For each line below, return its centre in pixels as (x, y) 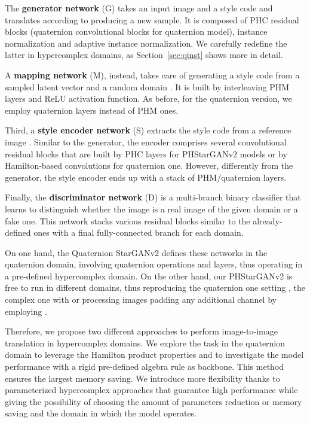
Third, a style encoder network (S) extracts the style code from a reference (148, 130)
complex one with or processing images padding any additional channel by (141, 299)
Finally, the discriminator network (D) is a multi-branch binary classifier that (153, 197)
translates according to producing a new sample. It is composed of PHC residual (152, 19)
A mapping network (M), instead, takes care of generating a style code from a (152, 74)
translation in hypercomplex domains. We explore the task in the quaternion (145, 343)
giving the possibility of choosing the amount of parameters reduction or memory (154, 401)
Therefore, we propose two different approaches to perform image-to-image (141, 331)
